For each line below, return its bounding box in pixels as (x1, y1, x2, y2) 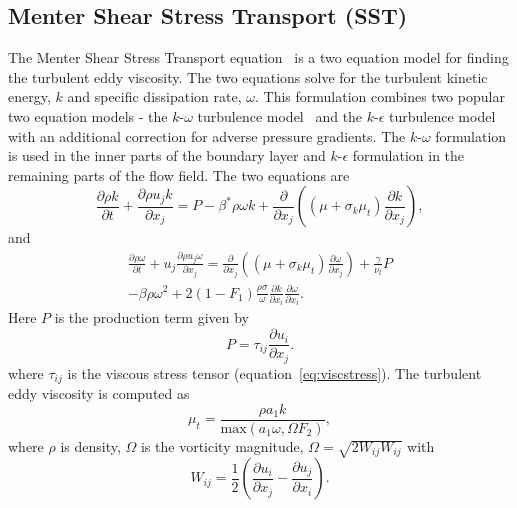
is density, (60, 435, 121, 456)
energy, (8, 86, 51, 107)
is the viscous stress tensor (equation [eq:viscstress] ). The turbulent (67, 362, 482, 383)
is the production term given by (54, 307, 249, 328)
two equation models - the (8, 105, 168, 126)
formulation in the (352, 145, 465, 166)
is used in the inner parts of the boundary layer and (8, 145, 326, 166)
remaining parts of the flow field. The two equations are (8, 164, 350, 185)
